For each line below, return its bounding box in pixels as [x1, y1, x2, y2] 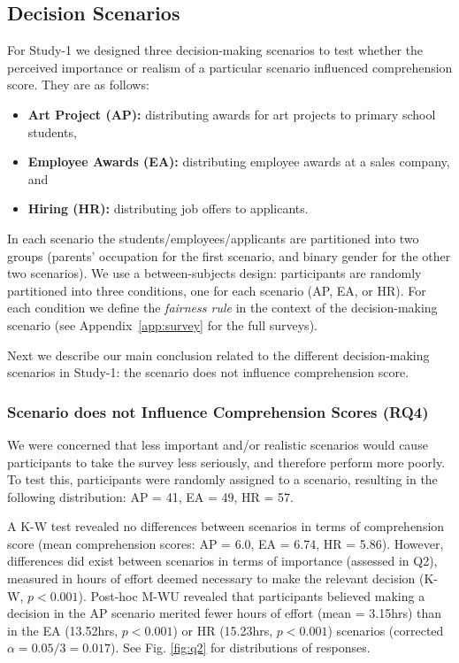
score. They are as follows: [7, 75, 149, 94]
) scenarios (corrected [327, 621, 444, 639]
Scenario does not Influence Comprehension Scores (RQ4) [7, 400, 429, 422]
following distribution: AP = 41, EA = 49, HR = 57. [7, 487, 294, 505]
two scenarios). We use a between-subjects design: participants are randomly [7, 264, 422, 282]
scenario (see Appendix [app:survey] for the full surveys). [7, 315, 317, 334]
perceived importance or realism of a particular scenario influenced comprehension [7, 58, 453, 76]
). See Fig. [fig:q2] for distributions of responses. [111, 638, 371, 657]
